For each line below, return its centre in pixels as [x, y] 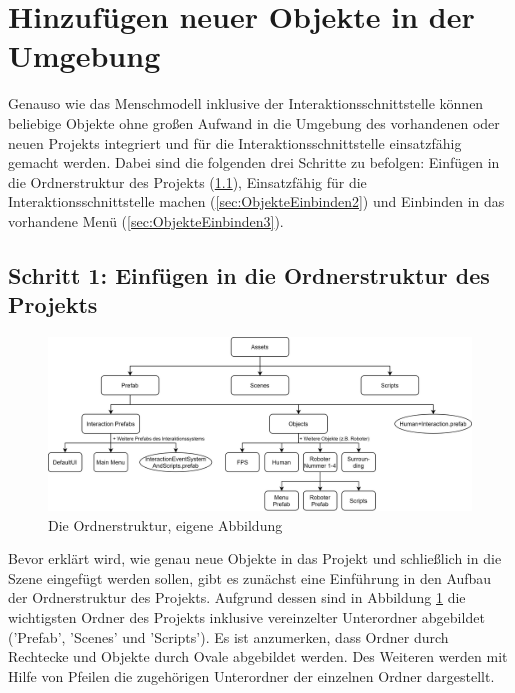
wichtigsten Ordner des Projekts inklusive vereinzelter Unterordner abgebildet [246, 616]
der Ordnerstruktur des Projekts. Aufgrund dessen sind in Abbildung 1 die [237, 597]
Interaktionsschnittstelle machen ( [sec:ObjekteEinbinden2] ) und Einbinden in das [256, 201]
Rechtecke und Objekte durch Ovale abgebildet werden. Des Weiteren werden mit [258, 656]
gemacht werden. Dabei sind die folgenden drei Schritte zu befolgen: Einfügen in [254, 162]
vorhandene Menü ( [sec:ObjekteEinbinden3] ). [146, 220]
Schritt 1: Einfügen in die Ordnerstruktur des [249, 274]
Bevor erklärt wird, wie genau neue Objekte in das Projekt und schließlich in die [255, 558]
